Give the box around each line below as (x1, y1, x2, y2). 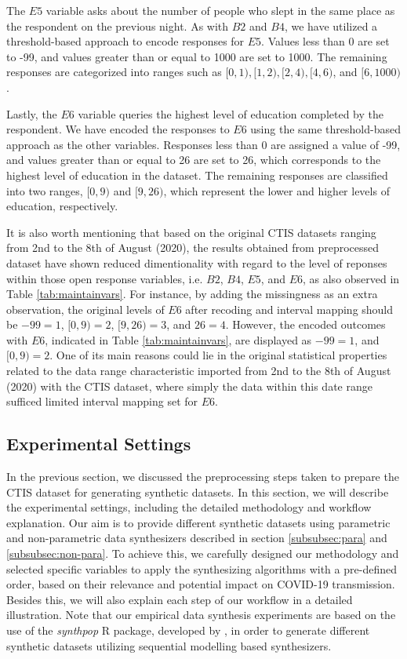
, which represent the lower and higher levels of (163, 182, 390, 198)
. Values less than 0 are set (261, 33, 390, 49)
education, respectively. (6, 198, 118, 214)
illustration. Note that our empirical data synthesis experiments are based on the (6, 606, 396, 623)
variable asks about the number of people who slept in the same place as (45, 2, 395, 18)
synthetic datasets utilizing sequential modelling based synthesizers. (6, 637, 332, 654)
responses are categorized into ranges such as (6, 64, 222, 80)
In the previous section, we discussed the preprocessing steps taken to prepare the (6, 468, 399, 485)
